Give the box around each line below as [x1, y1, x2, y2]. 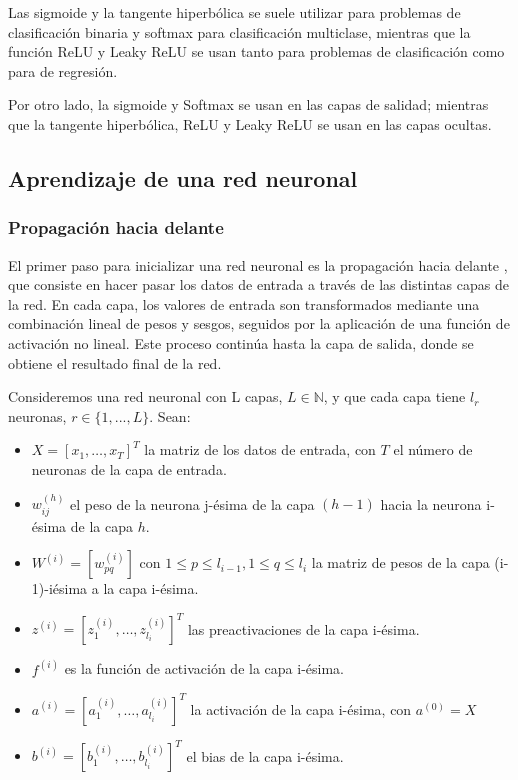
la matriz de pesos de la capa [311, 552, 490, 573]
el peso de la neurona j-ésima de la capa [70, 493, 315, 514]
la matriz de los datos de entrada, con [144, 439, 376, 460]
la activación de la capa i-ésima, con [190, 698, 412, 719]
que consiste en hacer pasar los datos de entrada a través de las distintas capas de [8, 274, 509, 295]
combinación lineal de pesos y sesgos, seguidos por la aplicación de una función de [8, 313, 510, 334]
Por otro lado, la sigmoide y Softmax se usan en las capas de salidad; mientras [8, 94, 489, 115]
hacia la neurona [380, 493, 482, 514]
